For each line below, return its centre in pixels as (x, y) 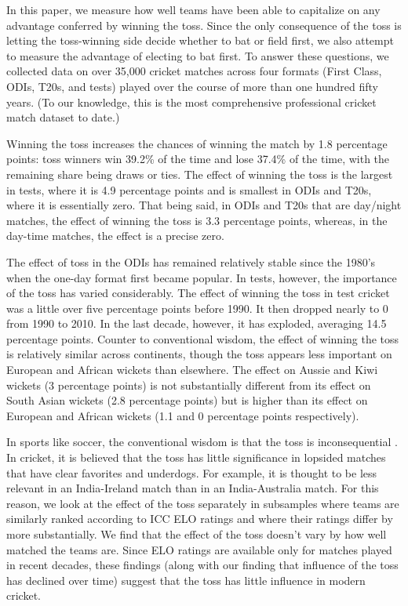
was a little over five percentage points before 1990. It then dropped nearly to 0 (197, 308)
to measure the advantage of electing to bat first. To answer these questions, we (198, 55)
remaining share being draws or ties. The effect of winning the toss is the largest (200, 174)
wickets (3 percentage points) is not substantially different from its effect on (189, 385)
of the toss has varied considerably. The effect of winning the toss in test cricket (198, 293)
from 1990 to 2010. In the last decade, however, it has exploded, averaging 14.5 (197, 323)
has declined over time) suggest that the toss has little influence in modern (186, 580)
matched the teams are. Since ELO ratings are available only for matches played (199, 549)
